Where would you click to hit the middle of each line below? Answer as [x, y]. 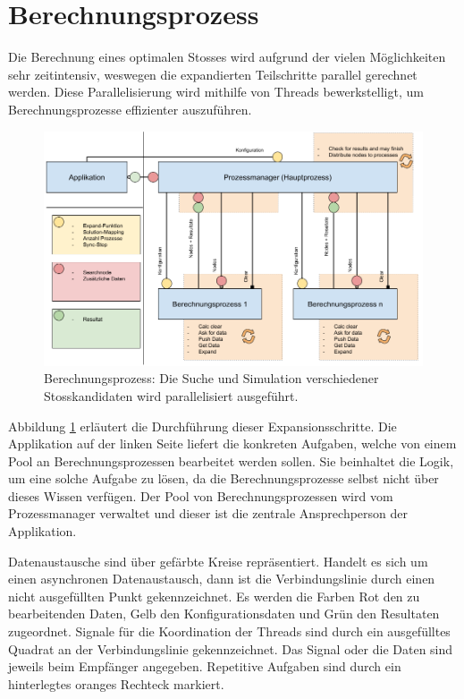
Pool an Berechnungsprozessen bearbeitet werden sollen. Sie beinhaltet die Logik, [231, 460]
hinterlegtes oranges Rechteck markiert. [116, 683]
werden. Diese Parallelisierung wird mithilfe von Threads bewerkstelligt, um [216, 92]
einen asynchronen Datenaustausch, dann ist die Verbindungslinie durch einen [222, 579]
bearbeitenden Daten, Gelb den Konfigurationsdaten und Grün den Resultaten [224, 614]
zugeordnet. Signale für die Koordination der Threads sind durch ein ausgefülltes [229, 631]
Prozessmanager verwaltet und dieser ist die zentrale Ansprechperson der [208, 513]
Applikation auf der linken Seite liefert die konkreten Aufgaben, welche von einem [232, 443]
